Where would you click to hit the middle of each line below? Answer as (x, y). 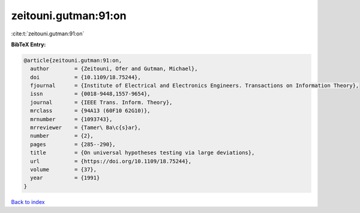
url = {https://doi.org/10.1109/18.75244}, (111, 161)
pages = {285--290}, (73, 144)
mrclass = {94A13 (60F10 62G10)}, (90, 111)
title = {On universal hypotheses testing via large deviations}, (142, 153)
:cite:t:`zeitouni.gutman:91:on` (48, 34)
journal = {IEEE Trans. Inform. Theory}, (101, 102)
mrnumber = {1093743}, (71, 119)
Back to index (28, 202)
